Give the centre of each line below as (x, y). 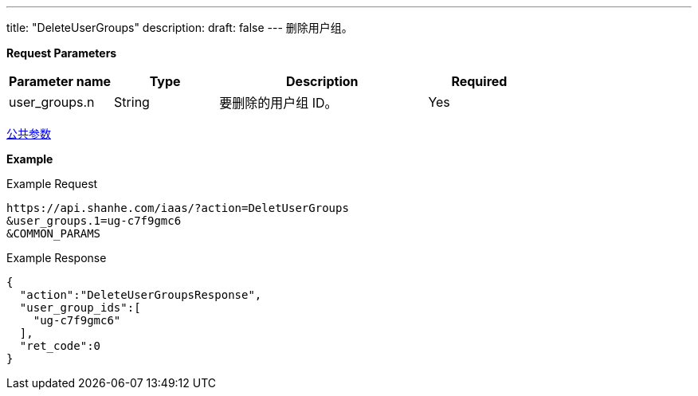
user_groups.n (52, 102)
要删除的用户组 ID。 (278, 103)
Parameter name (60, 81)
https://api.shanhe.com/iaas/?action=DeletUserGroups (178, 208)
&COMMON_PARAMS (54, 233)
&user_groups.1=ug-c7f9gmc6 (94, 221)
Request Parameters (62, 53)
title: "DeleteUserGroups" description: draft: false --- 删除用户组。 (180, 27)
